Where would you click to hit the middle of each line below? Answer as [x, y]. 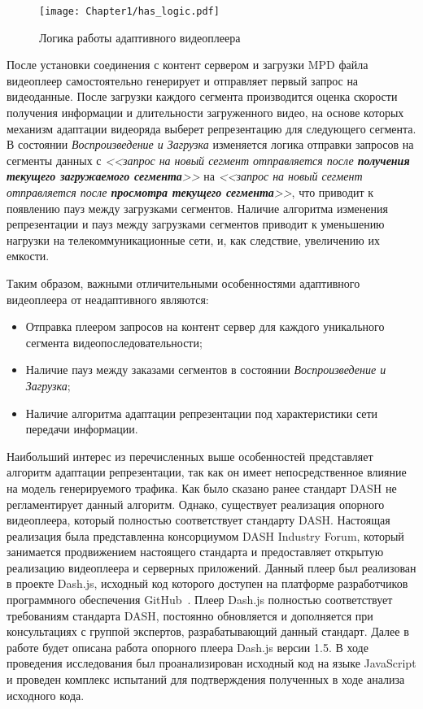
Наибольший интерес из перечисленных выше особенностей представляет [190, 456]
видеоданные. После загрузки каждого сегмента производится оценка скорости [202, 96]
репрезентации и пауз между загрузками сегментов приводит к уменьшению [196, 224]
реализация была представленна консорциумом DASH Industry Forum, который [205, 535]
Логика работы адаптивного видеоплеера [140, 37]
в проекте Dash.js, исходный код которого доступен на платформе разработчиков [207, 583]
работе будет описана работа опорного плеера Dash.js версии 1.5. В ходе [188, 647]
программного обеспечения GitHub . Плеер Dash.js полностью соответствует [200, 600]
